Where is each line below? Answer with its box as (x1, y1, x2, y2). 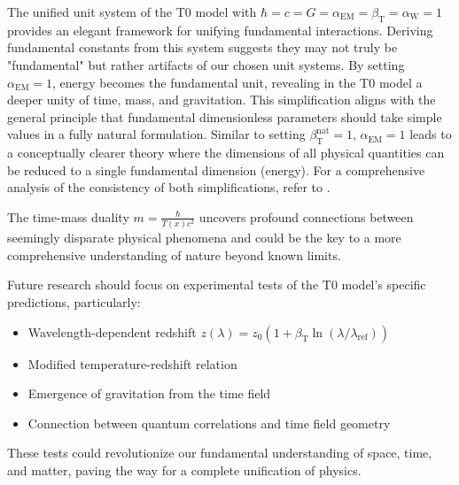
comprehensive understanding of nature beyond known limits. (7, 245, 341, 264)
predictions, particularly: (7, 293, 141, 312)
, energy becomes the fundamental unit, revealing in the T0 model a (52, 73, 423, 91)
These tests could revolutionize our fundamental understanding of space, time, (7, 443, 432, 462)
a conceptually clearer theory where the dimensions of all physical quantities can (7, 143, 445, 162)
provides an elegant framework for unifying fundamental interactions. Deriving (7, 20, 433, 39)
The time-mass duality (7, 207, 129, 226)
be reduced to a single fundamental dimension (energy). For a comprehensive (7, 160, 425, 179)
